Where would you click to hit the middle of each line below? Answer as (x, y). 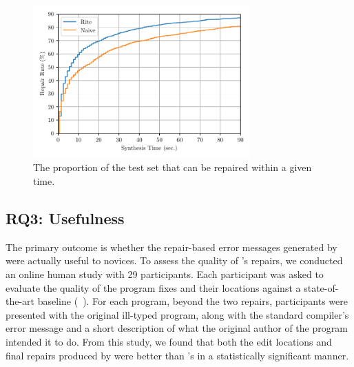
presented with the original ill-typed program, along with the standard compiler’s (177, 314)
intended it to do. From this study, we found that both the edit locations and (169, 341)
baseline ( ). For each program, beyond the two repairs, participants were (192, 301)
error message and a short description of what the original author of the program (177, 328)
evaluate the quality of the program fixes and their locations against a (153, 287)
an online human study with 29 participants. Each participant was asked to (165, 274)
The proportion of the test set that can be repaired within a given (173, 167)
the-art (20, 301)
